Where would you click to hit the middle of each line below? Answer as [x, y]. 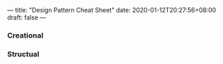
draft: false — [27, 17]
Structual [23, 54]
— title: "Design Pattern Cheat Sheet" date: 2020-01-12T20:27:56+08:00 [112, 10]
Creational [25, 35]
